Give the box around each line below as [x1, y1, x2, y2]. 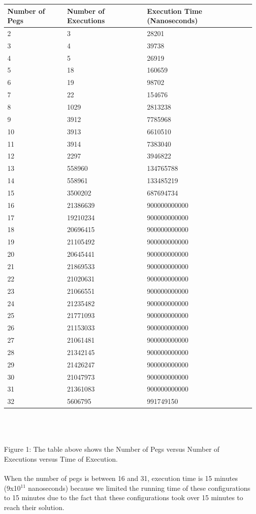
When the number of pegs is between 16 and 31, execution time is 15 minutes [4, 473, 238, 483]
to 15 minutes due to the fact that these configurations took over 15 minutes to [4, 492, 243, 503]
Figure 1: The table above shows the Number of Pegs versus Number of [4, 444, 220, 454]
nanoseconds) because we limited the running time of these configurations [28, 482, 251, 493]
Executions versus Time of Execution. [4, 453, 118, 464]
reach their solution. [4, 502, 64, 512]
